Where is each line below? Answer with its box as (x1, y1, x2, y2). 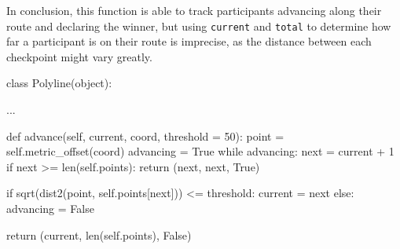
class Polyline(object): (6, 75, 112, 91)
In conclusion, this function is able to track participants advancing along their (6, 2, 382, 18)
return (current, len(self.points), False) (6, 226, 192, 243)
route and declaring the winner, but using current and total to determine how (6, 17, 391, 34)
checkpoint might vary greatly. (6, 48, 152, 64)
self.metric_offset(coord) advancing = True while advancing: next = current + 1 (6, 143, 394, 159)
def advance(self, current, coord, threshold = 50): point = (6, 127, 284, 144)
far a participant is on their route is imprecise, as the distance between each (6, 33, 372, 49)
